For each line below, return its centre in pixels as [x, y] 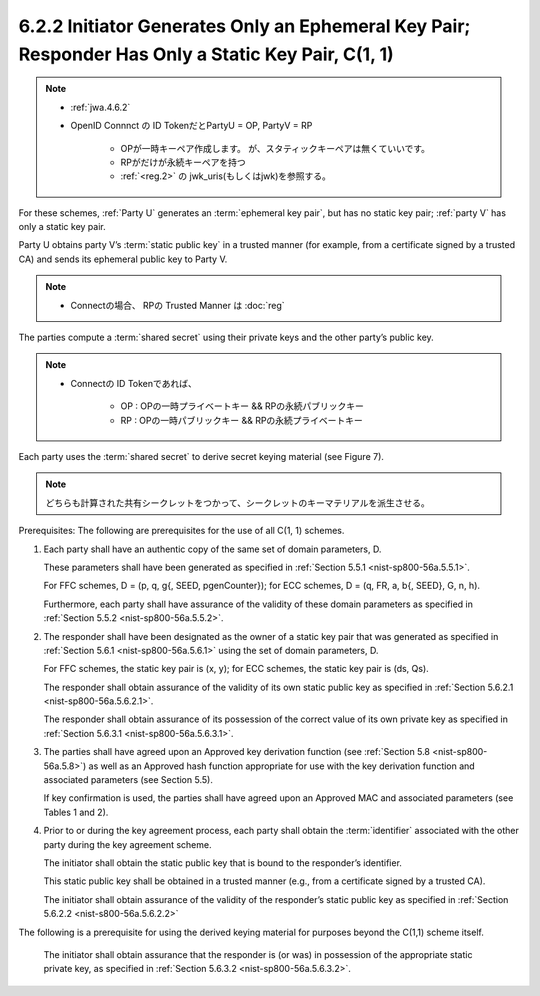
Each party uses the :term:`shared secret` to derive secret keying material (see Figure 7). [201, 456]
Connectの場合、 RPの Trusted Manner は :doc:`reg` [177, 305]
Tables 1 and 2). [76, 812]
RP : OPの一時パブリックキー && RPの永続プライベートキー [242, 420]
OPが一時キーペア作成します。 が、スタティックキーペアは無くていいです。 [275, 148]
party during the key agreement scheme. [127, 844]
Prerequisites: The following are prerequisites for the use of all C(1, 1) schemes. [181, 531]
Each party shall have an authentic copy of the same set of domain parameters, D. [212, 549]
